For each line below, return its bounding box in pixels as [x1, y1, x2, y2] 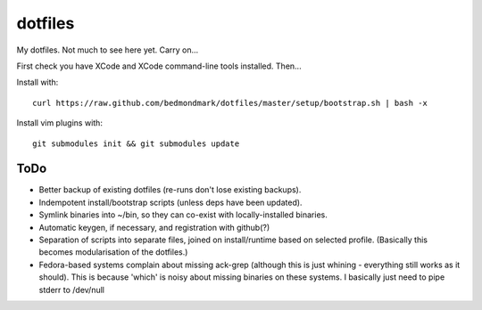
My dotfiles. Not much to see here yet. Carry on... [16, 45, 199, 55]
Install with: [16, 77, 59, 88]
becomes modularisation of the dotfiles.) [38, 247, 188, 257]
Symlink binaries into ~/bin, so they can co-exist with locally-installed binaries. [38, 209, 328, 220]
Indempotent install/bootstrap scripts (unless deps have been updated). [38, 197, 303, 208]
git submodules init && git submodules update [32, 138, 240, 149]
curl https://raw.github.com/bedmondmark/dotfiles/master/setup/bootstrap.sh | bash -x [32, 98, 428, 108]
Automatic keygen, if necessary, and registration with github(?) [38, 222, 270, 232]
